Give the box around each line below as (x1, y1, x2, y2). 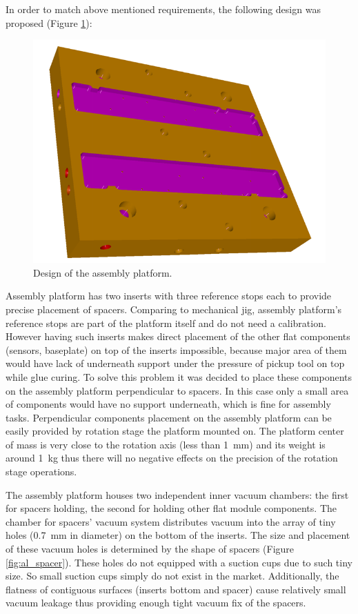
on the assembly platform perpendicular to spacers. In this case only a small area (6, 383, 349, 397)
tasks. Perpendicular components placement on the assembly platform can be (6, 410, 332, 424)
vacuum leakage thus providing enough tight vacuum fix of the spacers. (6, 595, 306, 610)
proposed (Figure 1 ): (6, 15, 92, 30)
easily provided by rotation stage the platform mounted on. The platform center (6, 424, 344, 438)
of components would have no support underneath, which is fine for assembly (6, 397, 331, 411)
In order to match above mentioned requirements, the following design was (6, 2, 321, 16)
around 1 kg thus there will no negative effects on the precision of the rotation (6, 450, 338, 465)
